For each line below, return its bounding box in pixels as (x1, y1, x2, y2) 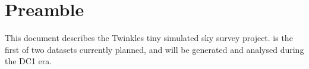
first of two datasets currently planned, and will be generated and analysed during (5, 43, 304, 55)
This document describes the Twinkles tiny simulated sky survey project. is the (5, 32, 293, 44)
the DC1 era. (5, 55, 52, 67)
